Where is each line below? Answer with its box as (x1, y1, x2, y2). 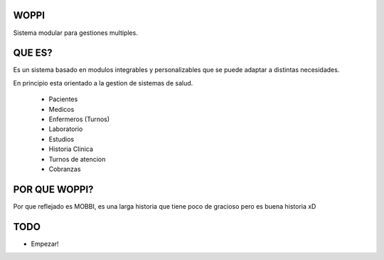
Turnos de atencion (48, 155, 106, 163)
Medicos (48, 105, 75, 113)
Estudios (48, 135, 75, 143)
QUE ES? (13, 47, 53, 59)
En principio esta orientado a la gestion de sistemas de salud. (13, 78, 193, 87)
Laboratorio (48, 125, 83, 133)
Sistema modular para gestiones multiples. (13, 28, 138, 37)
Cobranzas (48, 165, 81, 173)
